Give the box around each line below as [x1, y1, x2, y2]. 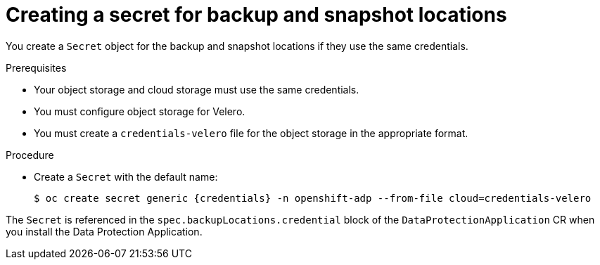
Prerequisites [6, 61, 67, 74]
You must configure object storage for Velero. [34, 105, 245, 117]
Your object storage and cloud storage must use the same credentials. [34, 83, 359, 96]
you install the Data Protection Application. [6, 225, 203, 238]
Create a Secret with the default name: [34, 170, 218, 183]
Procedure [6, 148, 54, 161]
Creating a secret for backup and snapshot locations [6, 3, 507, 27]
